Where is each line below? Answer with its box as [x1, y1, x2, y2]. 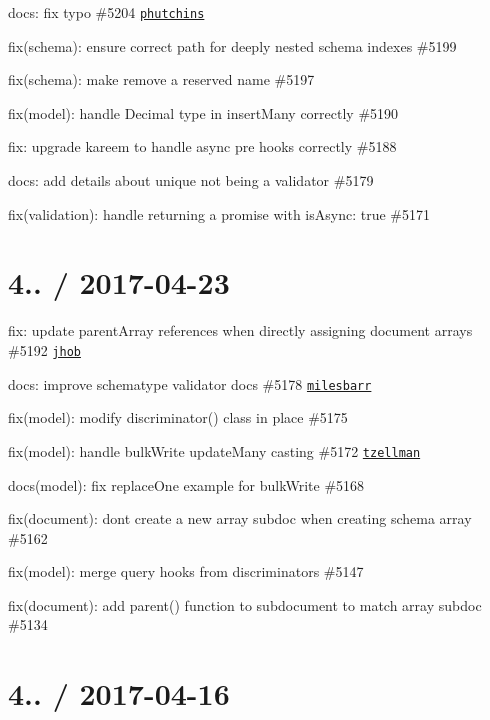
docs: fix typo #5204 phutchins [8, 2, 205, 22]
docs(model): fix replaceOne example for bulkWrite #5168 [8, 474, 365, 495]
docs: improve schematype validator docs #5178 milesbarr [8, 373, 372, 394]
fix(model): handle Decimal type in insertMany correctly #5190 [8, 102, 399, 123]
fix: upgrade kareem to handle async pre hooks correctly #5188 [8, 136, 397, 157]
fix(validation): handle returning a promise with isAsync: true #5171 [8, 203, 430, 224]
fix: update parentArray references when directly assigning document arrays [8, 320, 473, 341]
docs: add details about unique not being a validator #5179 [8, 170, 374, 191]
